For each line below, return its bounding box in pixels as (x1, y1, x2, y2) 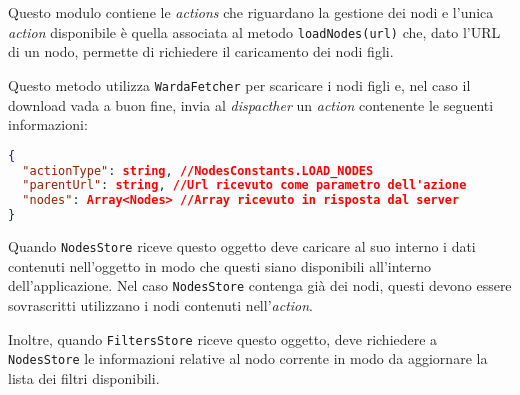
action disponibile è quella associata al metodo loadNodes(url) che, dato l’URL (8, 21, 501, 42)
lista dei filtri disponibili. (8, 367, 160, 388)
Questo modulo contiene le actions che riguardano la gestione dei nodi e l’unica (8, 2, 494, 22)
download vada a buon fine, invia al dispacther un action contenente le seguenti (8, 94, 494, 115)
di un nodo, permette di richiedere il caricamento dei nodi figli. (8, 41, 394, 62)
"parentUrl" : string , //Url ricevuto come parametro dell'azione (22, 178, 467, 193)
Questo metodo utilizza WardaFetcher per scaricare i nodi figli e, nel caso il (8, 74, 471, 95)
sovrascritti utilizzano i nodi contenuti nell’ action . (8, 294, 314, 315)
